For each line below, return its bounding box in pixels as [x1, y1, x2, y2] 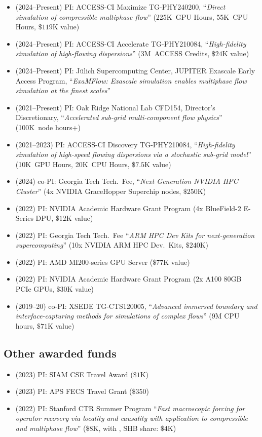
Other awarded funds [4, 345, 117, 361]
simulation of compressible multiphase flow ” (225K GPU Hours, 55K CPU [15, 11, 248, 22]
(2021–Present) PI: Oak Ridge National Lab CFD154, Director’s [15, 102, 215, 112]
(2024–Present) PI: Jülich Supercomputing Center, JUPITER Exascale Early [15, 65, 255, 75]
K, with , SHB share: [93, 423, 159, 433]
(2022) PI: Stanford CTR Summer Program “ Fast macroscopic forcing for [15, 403, 245, 413]
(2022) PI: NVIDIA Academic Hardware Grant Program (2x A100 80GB [15, 273, 242, 284]
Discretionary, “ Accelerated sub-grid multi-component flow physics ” [15, 112, 222, 123]
